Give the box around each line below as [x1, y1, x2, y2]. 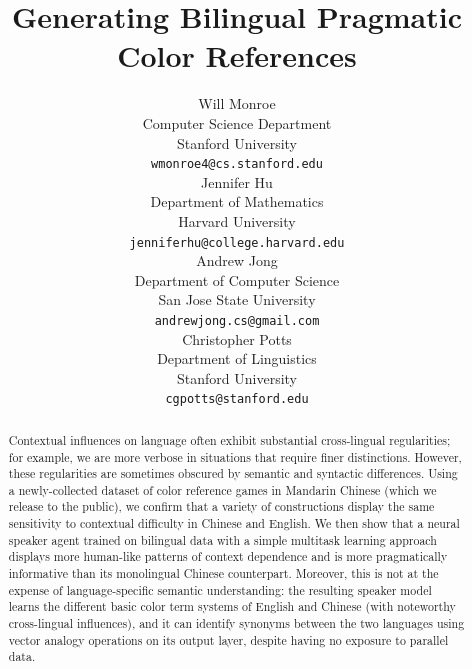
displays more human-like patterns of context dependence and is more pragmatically [8, 548, 448, 565]
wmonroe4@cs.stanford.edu [151, 157, 323, 172]
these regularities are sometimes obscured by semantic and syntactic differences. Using [8, 465, 458, 482]
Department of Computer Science [134, 269, 340, 290]
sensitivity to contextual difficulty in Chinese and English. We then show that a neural [8, 515, 460, 532]
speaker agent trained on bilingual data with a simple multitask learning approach [8, 531, 437, 548]
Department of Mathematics [150, 191, 324, 212]
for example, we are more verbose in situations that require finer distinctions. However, [8, 448, 462, 465]
